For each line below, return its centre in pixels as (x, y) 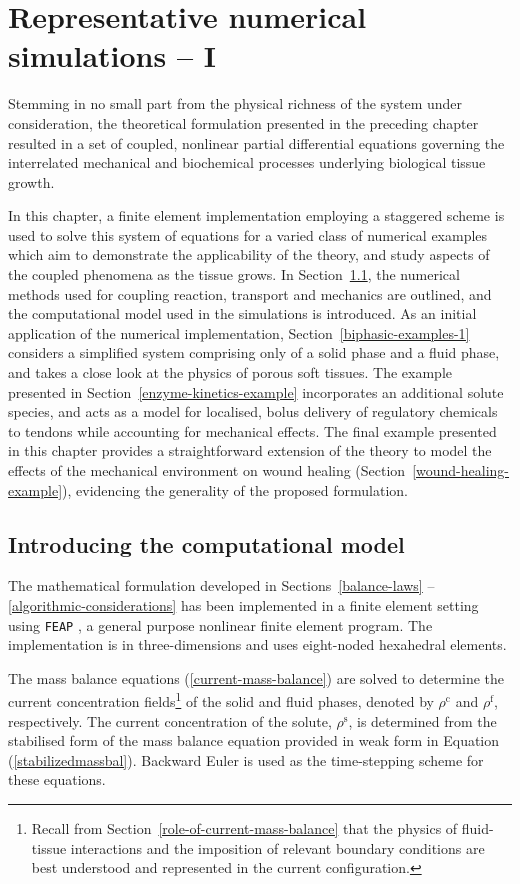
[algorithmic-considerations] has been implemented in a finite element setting (243, 604)
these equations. (57, 779)
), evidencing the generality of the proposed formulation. (235, 489)
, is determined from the (422, 720)
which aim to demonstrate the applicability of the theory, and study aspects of (249, 254)
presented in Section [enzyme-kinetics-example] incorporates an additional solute (256, 391)
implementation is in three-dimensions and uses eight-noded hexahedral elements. (257, 644)
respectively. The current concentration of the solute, (170, 720)
